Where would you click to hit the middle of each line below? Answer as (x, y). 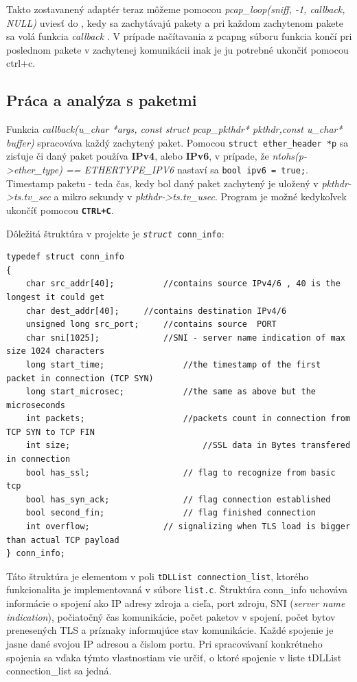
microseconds (36, 405)
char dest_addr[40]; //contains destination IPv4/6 (156, 311)
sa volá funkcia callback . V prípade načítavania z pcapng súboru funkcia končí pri (179, 36)
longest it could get (56, 297)
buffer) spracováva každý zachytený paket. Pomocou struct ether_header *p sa (177, 142)
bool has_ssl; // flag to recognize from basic (181, 472)
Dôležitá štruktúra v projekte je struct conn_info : (115, 233)
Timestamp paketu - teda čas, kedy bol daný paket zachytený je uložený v (162, 183)
